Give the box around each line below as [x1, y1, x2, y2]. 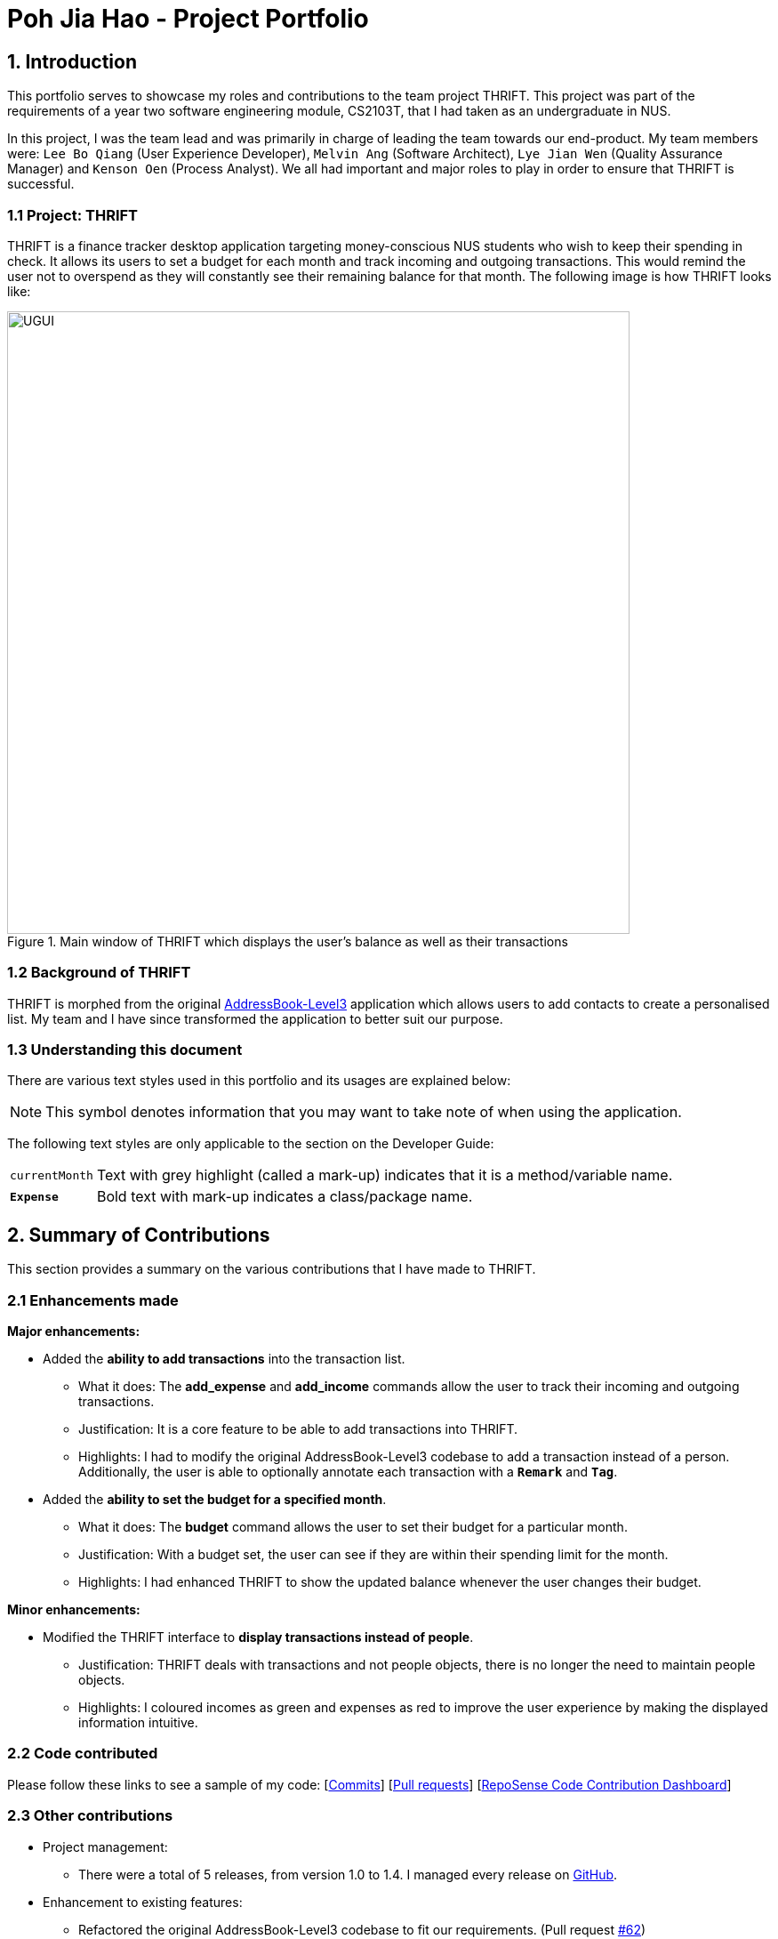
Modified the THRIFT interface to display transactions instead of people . [43, 1629, 474, 1645]
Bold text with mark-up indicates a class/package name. [96, 1187, 473, 1206]
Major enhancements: [7, 1324, 140, 1340]
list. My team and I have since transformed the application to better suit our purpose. [7, 1010, 503, 1026]
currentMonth [10, 1168, 93, 1182]
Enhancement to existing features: [43, 1894, 243, 1910]
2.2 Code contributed [7, 1744, 158, 1763]
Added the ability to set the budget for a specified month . [43, 1492, 387, 1508]
